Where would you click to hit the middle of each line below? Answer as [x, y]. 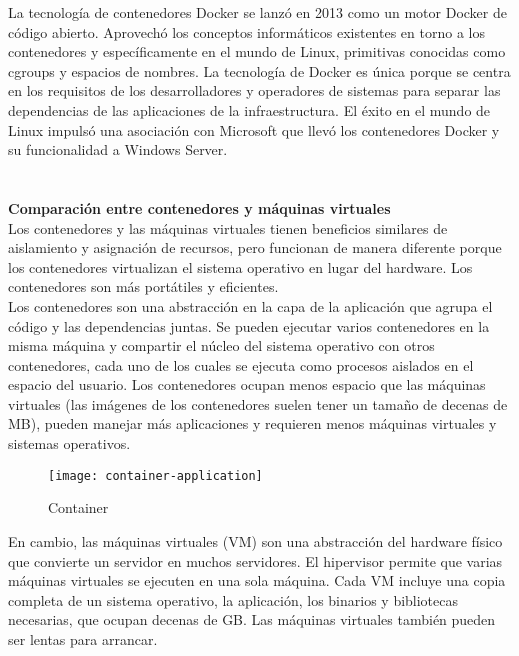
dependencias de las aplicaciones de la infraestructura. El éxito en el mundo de [249, 109]
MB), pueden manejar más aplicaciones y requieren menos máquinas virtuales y [252, 423]
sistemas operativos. [69, 443]
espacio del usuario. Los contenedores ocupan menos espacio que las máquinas [247, 384]
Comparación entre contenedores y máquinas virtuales [199, 207]
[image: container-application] [155, 475]
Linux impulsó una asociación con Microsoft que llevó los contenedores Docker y [254, 129]
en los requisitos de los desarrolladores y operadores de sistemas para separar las [254, 90]
